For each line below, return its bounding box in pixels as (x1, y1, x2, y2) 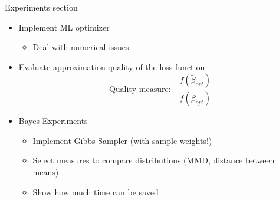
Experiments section (5, 1, 78, 13)
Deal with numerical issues (32, 41, 129, 53)
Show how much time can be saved (32, 185, 159, 198)
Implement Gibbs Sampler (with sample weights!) (32, 134, 212, 146)
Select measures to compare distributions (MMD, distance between (32, 154, 275, 166)
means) (32, 166, 59, 178)
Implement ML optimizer (18, 21, 110, 33)
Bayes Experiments (18, 114, 88, 127)
